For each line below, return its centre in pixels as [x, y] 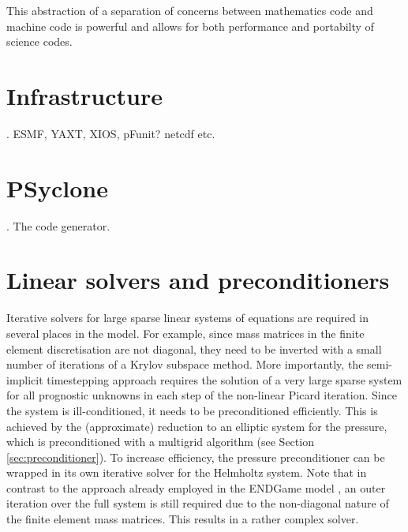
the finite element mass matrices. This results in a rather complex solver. [183, 519]
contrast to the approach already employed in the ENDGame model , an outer [196, 487]
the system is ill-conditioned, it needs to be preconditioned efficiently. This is [192, 410]
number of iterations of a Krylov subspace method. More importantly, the [185, 364]
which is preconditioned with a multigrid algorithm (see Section [160, 442]
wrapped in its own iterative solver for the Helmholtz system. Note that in [187, 472]
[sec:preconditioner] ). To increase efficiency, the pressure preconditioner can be [196, 457]
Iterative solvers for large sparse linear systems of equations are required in [188, 318]
